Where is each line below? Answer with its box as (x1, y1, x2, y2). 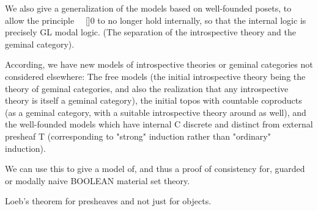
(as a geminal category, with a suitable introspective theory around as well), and (5, 105, 306, 118)
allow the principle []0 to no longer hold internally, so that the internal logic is (5, 13, 306, 26)
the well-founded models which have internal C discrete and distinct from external (5, 118, 313, 131)
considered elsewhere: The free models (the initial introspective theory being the (5, 70, 306, 82)
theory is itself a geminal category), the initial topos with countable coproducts (5, 94, 302, 107)
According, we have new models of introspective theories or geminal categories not (5, 58, 313, 71)
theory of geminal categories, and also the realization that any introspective (5, 82, 289, 95)
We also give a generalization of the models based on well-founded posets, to (5, 2, 292, 14)
